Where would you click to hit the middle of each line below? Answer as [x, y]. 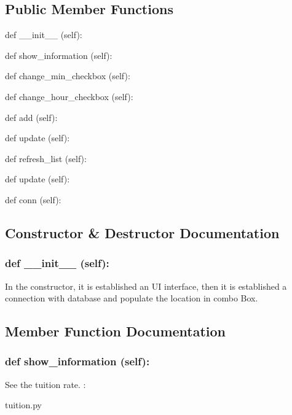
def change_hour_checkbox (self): [69, 96]
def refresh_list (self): [46, 158]
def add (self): [31, 117]
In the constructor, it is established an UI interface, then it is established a [146, 286]
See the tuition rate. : [45, 384]
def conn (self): [33, 199]
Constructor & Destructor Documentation [142, 232]
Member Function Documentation [116, 331]
